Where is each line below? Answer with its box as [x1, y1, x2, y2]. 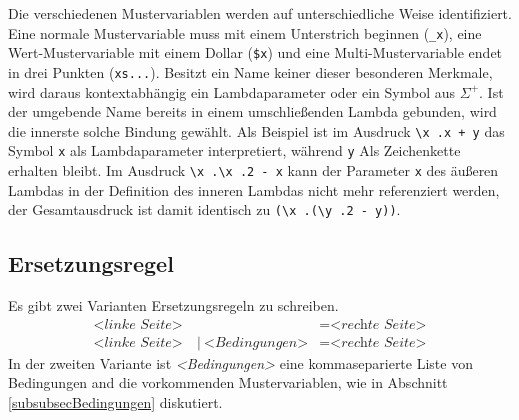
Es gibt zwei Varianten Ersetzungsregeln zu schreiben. [8, 295, 339, 316]
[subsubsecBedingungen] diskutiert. [8, 392, 223, 413]
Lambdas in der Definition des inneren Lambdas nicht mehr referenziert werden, [8, 179, 500, 200]
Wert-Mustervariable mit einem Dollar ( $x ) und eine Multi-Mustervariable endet [8, 42, 503, 63]
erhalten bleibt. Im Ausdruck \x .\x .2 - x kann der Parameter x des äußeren [8, 160, 499, 181]
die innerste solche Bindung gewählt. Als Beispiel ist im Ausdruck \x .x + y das [8, 120, 505, 141]
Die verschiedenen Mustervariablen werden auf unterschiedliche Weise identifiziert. [8, 3, 512, 23]
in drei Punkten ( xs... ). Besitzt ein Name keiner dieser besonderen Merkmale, [8, 61, 493, 82]
